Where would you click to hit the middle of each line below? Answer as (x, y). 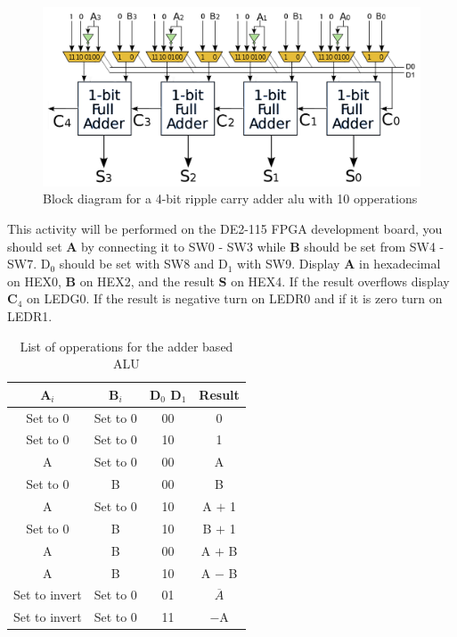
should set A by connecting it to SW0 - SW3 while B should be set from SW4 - (226, 246)
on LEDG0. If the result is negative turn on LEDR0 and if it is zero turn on (234, 298)
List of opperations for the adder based (126, 346)
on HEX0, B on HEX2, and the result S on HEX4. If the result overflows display (228, 281)
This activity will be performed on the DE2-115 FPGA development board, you (225, 228)
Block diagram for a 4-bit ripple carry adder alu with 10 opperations (230, 199)
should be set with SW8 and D (143, 264)
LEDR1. (30, 315)
